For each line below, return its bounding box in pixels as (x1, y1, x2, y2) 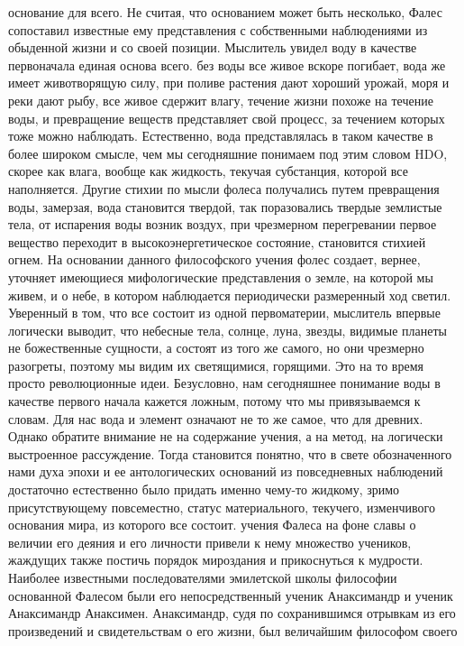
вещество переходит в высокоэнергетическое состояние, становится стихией (8, 232, 426, 251)
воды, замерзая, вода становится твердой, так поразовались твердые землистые (8, 197, 442, 216)
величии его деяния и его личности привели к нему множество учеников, (8, 532, 412, 551)
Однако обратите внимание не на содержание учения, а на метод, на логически (8, 427, 443, 446)
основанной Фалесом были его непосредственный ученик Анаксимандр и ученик (8, 586, 453, 604)
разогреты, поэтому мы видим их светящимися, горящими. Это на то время (8, 355, 423, 374)
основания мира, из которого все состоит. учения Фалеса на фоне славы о (8, 515, 416, 534)
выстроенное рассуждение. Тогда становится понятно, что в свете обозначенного (8, 444, 452, 463)
